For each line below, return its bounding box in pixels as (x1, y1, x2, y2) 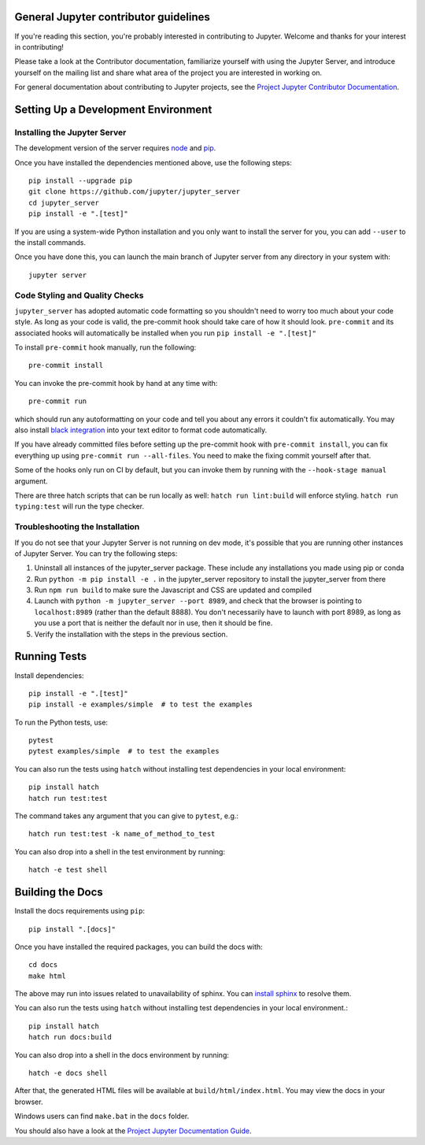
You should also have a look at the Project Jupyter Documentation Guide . (14, 1126, 252, 1136)
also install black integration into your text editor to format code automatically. (14, 425, 268, 435)
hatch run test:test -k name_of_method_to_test (28, 829, 216, 839)
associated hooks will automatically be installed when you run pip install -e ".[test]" (14, 328, 316, 338)
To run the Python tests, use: (14, 717, 109, 727)
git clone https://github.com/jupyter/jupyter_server (28, 187, 240, 196)
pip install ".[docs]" (28, 925, 116, 933)
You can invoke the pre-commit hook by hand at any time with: (14, 378, 218, 387)
